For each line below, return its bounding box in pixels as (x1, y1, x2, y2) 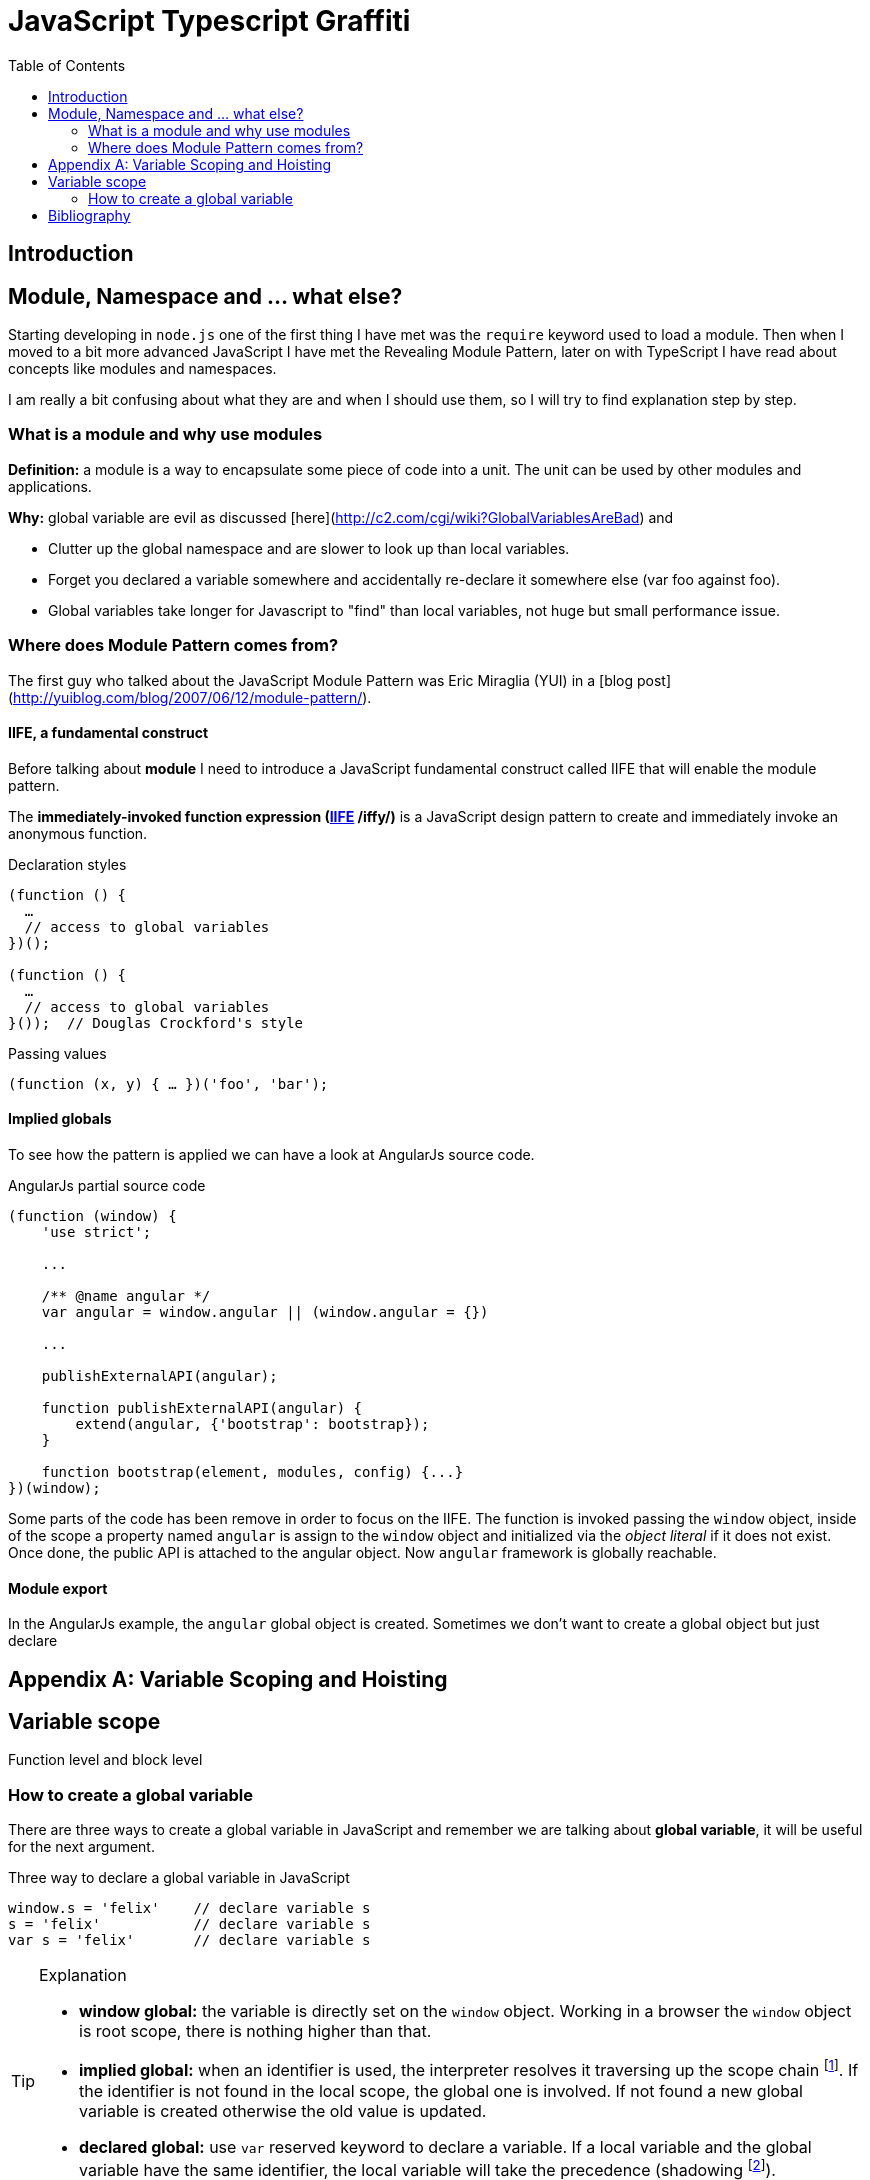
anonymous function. (8, 824, 148, 842)
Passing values (8, 1044, 107, 1062)
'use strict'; (41, 1223, 152, 1240)
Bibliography (48, 206, 131, 224)
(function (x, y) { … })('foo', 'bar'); (8, 1075, 329, 1092)
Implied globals (8, 1110, 112, 1128)
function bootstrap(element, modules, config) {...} (41, 1463, 464, 1480)
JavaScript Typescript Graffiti (8, 4, 411, 38)
